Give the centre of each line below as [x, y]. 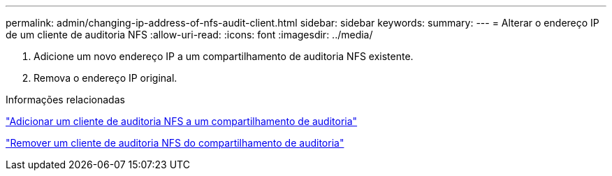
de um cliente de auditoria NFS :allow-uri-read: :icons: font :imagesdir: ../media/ [189, 35]
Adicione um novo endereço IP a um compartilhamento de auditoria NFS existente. [224, 56]
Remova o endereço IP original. [105, 78]
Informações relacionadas [65, 100]
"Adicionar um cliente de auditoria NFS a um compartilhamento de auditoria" [182, 121]
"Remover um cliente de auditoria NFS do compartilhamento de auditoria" [175, 143]
